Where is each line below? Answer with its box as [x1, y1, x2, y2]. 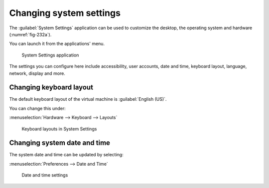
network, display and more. [9, 70, 66, 76]
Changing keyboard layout [9, 83, 93, 92]
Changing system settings [9, 7, 121, 18]
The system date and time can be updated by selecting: [9, 152, 124, 158]
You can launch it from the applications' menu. [9, 41, 105, 47]
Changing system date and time [9, 139, 111, 147]
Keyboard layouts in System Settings [21, 125, 97, 131]
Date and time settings [21, 172, 68, 178]
